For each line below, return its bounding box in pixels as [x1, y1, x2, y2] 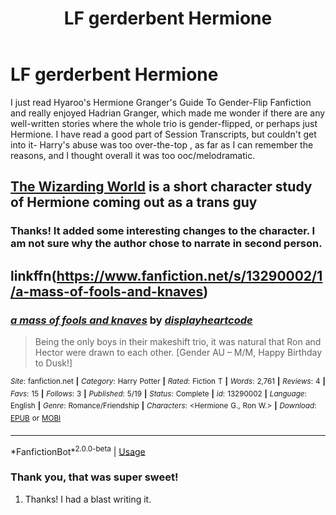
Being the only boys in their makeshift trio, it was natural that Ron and [34, 335, 322, 347]
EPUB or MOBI [10, 413, 62, 423]
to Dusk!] [34, 357, 73, 369]
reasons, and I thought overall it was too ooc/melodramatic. [10, 149, 256, 161]
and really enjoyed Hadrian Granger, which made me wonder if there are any [10, 107, 326, 119]
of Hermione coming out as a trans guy [10, 194, 258, 211]
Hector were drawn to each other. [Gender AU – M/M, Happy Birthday [34, 346, 323, 358]
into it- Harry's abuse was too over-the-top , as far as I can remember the [10, 138, 314, 151]
